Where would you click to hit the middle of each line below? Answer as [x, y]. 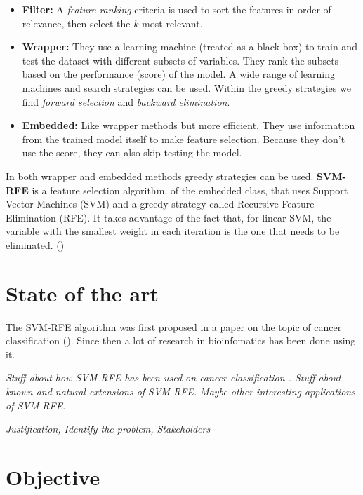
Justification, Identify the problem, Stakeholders [108, 429]
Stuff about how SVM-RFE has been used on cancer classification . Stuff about [173, 378]
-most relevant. [171, 23]
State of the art [82, 293]
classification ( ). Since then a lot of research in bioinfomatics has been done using [181, 340]
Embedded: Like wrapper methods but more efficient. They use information [189, 125]
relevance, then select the [76, 23]
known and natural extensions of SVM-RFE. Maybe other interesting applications [180, 391]
